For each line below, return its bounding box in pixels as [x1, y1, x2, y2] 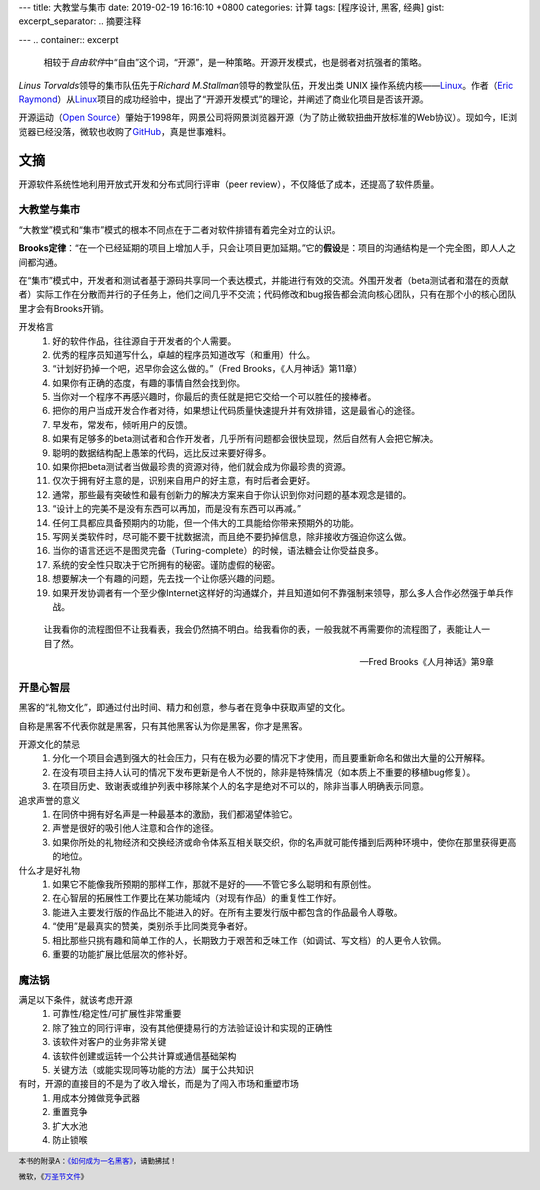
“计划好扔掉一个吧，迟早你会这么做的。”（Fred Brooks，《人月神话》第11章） [52, 363, 363, 375]
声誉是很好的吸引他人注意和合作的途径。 [52, 822, 219, 834]
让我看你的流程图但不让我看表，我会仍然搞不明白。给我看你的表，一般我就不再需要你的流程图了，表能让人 [43, 623, 482, 635]
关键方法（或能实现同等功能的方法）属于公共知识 [52, 1063, 254, 1075]
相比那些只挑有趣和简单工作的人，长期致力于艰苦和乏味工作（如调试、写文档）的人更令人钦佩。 [52, 934, 447, 946]
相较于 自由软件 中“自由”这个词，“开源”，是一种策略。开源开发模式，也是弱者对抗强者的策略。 [43, 56, 427, 69]
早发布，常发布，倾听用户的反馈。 [52, 418, 193, 430]
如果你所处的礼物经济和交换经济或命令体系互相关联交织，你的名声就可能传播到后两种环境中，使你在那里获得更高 [52, 836, 517, 848]
